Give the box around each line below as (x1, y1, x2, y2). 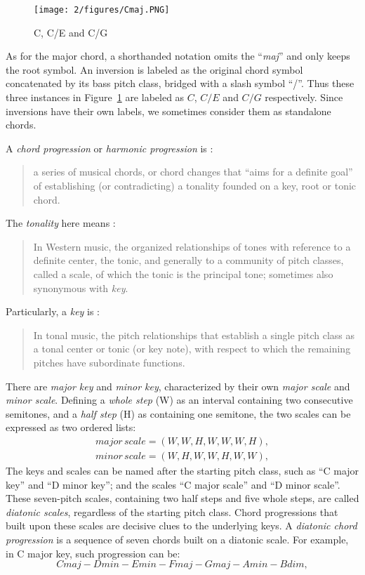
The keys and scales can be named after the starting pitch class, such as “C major (6, 463, 359, 477)
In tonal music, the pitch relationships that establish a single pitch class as (33, 327, 355, 342)
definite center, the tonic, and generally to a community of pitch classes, (33, 253, 344, 267)
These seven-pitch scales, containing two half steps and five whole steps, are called (6, 491, 359, 505)
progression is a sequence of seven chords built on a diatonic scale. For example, (6, 531, 349, 546)
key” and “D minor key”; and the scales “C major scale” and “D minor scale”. (6, 477, 340, 491)
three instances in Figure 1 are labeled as (6, 90, 185, 105)
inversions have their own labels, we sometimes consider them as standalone (6, 103, 331, 118)
